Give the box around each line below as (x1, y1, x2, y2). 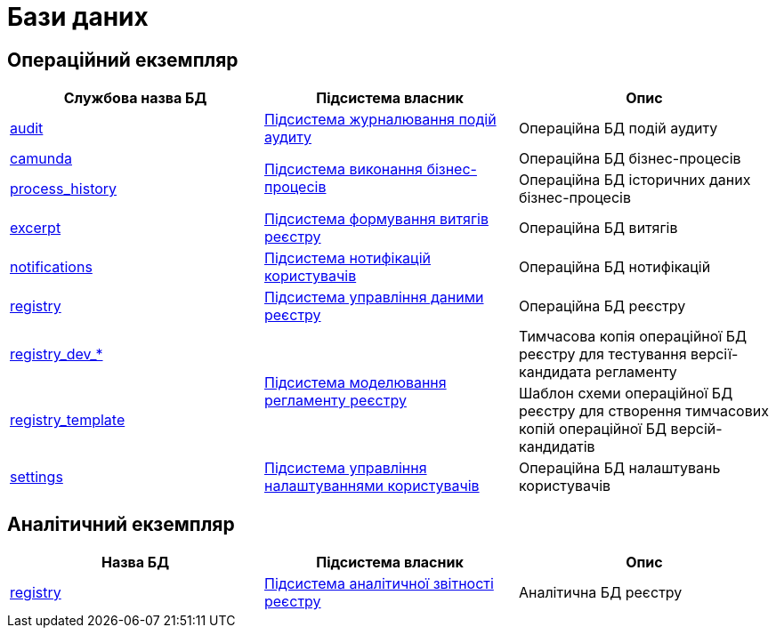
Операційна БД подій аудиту (518, 119, 718, 138)
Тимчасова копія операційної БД (518, 327, 748, 346)
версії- (691, 345, 739, 364)
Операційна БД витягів (518, 219, 678, 237)
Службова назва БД (63, 89, 207, 108)
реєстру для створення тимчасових (518, 402, 769, 421)
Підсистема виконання (263, 160, 423, 179)
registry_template (10, 411, 125, 430)
